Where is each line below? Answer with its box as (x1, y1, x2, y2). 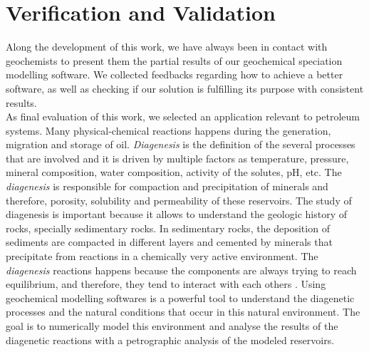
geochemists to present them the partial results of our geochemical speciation (6, 53, 343, 68)
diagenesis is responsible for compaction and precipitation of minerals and (6, 179, 328, 194)
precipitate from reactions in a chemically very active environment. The (6, 249, 318, 264)
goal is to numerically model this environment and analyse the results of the (6, 319, 338, 333)
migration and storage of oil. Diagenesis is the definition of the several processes (6, 137, 355, 152)
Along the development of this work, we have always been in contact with (6, 39, 328, 54)
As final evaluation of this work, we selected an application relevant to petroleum (6, 109, 360, 124)
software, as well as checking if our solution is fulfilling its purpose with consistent (6, 81, 364, 95)
